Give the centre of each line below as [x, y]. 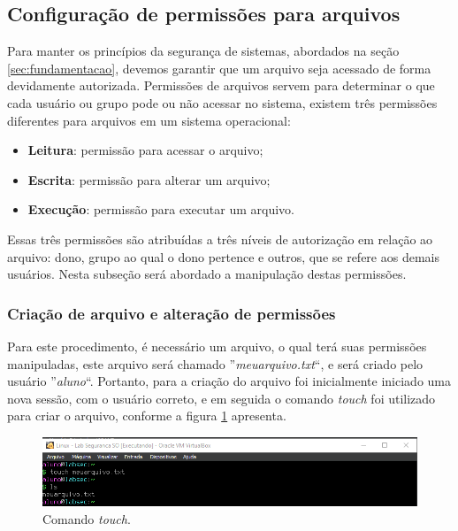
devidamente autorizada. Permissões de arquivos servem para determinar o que [221, 85]
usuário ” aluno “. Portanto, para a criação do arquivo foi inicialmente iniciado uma [229, 381]
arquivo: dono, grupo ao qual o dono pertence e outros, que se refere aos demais [223, 256]
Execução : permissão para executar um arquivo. [161, 209]
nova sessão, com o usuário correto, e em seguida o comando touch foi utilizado [221, 398]
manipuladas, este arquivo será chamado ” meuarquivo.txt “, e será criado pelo [215, 363]
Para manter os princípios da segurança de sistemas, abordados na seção [203, 51]
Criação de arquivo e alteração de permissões [172, 313]
